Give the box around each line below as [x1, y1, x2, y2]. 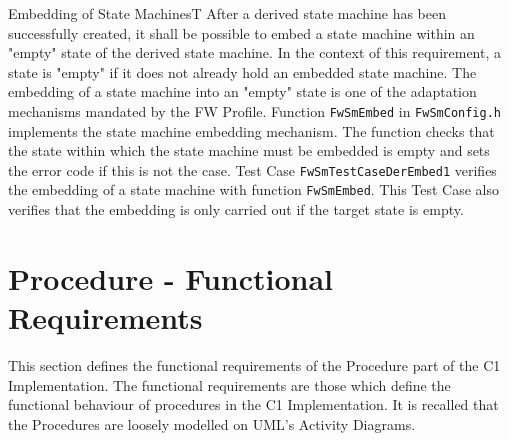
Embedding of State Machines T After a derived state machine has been [8, 3, 447, 23]
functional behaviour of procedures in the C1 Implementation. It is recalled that [8, 394, 499, 415]
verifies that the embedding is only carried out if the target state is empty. [8, 199, 464, 220]
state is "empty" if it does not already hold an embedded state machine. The [8, 61, 477, 82]
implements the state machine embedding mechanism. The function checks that [8, 120, 495, 141]
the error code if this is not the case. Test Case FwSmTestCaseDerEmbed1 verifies [8, 159, 497, 180]
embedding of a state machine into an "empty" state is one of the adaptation [8, 81, 477, 102]
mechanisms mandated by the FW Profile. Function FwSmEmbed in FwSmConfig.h [8, 100, 501, 121]
